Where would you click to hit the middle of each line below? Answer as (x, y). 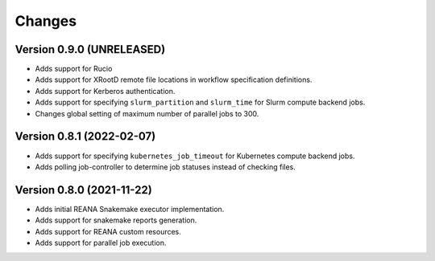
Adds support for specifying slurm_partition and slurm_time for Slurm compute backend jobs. (200, 102)
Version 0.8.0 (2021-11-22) (83, 190)
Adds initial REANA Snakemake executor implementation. (130, 209)
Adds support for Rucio (74, 69)
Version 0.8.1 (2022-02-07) (85, 137)
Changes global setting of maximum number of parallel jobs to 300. (147, 113)
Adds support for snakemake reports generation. (116, 220)
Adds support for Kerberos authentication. (105, 91)
